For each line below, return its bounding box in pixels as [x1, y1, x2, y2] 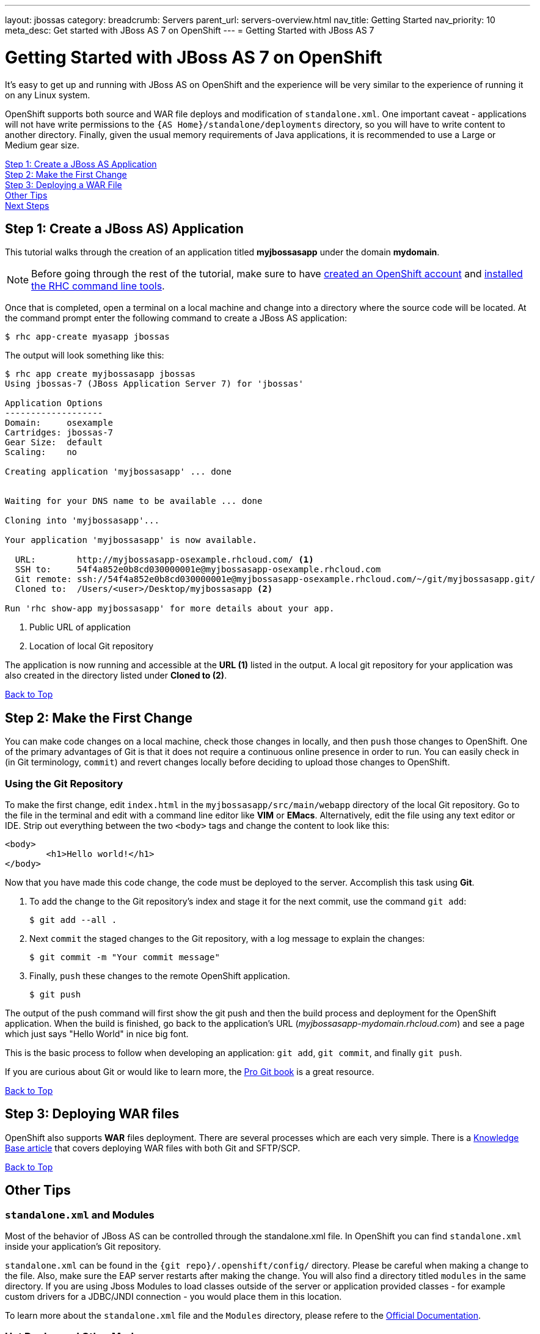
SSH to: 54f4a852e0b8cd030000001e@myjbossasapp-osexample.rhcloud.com [15, 564, 381, 575]
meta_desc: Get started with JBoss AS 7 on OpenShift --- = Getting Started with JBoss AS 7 [5, 25, 374, 35]
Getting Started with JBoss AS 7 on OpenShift [5, 46, 382, 68]
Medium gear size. [5, 139, 79, 150]
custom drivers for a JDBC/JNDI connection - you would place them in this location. [5, 1291, 342, 1302]
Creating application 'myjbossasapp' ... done [5, 467, 232, 477]
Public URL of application [29, 622, 131, 633]
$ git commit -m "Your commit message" [29, 952, 220, 962]
